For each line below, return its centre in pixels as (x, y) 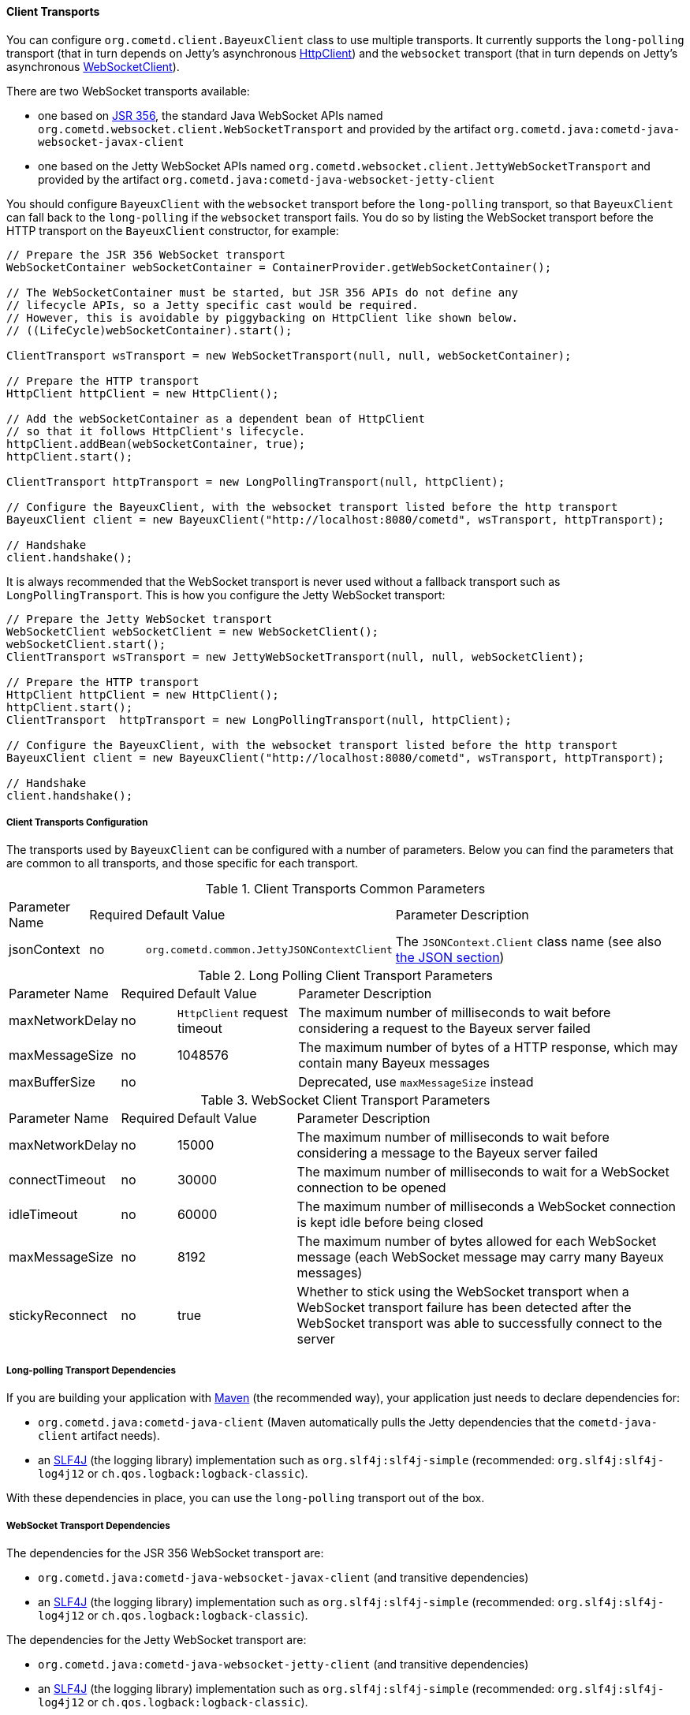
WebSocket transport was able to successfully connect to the (479, 1324)
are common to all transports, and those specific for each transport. (183, 863)
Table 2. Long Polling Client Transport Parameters (345, 976)
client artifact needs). (99, 1436)
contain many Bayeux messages (394, 1063)
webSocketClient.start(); (86, 644)
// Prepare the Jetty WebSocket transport (140, 619)
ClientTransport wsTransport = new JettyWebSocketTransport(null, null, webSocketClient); (296, 656)
